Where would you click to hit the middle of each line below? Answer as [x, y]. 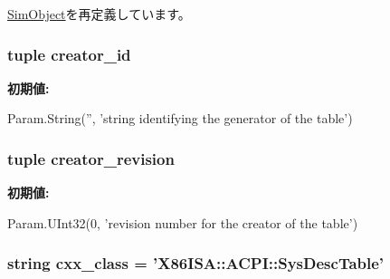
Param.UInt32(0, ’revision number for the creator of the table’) [183, 222]
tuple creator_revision [91, 158]
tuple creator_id [69, 54]
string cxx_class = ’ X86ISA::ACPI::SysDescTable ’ [196, 263]
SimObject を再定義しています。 [99, 14]
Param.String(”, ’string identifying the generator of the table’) [180, 118]
